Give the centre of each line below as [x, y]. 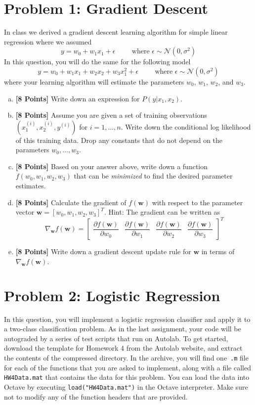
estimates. [31, 186]
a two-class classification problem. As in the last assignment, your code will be [123, 329]
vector [25, 212]
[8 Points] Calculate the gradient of [71, 202]
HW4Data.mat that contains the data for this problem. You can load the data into [127, 377]
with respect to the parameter [197, 202]
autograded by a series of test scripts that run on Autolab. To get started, [116, 338]
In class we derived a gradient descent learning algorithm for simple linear [116, 32]
